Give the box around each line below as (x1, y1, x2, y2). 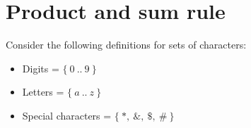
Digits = (22, 60, 59, 75)
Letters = (22, 84, 64, 99)
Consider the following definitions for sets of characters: (6, 37, 247, 52)
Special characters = (22, 108, 112, 122)
